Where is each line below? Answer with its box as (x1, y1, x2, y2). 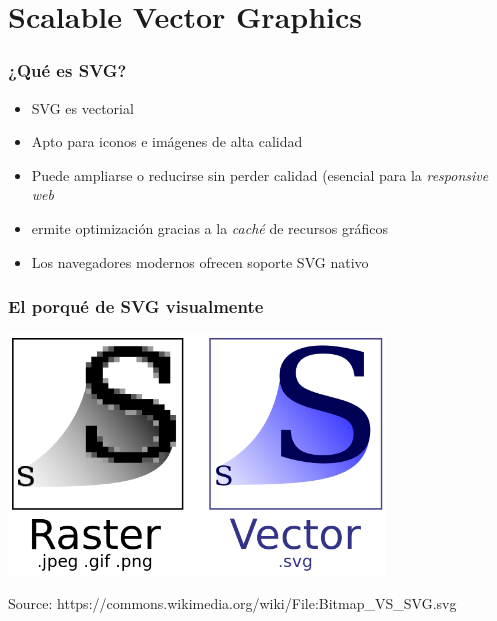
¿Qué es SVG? (8, 58, 127, 83)
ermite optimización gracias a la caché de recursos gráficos (31, 217, 388, 238)
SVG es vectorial (31, 97, 134, 118)
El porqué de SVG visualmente (8, 294, 264, 319)
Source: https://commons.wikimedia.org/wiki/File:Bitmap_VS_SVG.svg (8, 593, 457, 614)
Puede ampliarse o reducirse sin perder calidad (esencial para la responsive (31, 164, 489, 185)
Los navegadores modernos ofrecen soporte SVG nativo (31, 251, 369, 272)
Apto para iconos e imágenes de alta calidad (31, 131, 303, 152)
